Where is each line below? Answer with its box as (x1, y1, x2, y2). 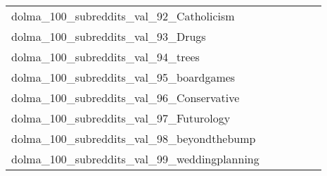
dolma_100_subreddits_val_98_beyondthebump (11, 130, 256, 146)
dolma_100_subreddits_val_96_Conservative (11, 89, 240, 106)
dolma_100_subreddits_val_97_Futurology (11, 110, 231, 126)
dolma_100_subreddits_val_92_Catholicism (11, 8, 235, 24)
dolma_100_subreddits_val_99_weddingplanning (11, 151, 259, 167)
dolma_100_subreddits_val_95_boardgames (11, 69, 236, 85)
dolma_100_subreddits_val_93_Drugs (11, 28, 206, 44)
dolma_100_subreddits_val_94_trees (11, 49, 200, 65)
